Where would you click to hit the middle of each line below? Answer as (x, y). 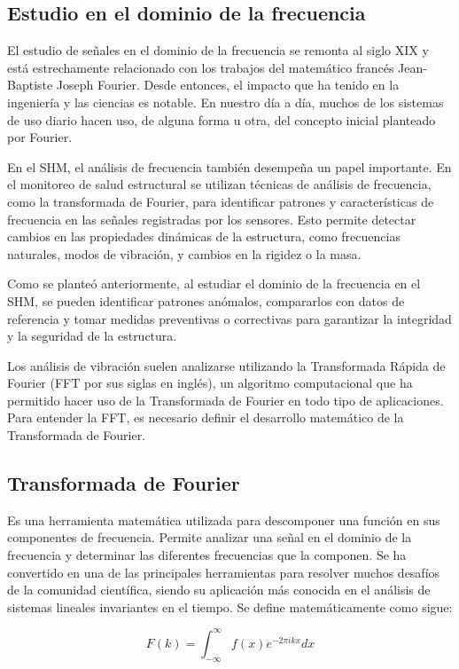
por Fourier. (40, 137)
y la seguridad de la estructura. (92, 336)
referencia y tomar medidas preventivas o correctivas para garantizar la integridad (229, 318)
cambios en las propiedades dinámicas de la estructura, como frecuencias (204, 236)
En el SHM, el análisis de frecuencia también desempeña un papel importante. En (229, 166)
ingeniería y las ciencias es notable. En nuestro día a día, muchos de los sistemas (226, 102)
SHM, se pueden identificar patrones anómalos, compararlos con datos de (206, 300)
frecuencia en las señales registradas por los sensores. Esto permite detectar (212, 219)
